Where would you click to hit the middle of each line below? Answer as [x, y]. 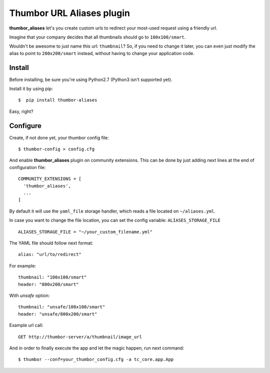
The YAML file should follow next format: [51, 243]
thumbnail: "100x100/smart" [52, 277]
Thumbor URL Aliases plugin [69, 13]
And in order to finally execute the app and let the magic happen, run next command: [97, 348]
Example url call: [26, 325]
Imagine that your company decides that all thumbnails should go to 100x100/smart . [97, 37]
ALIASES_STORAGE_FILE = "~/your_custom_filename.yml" [85, 232]
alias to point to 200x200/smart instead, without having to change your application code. [102, 53]
